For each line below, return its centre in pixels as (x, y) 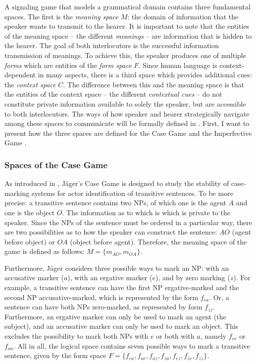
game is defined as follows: (45, 251)
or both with (175, 336)
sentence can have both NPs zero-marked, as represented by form (103, 307)
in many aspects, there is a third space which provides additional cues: (145, 75)
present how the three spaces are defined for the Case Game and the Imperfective (128, 133)
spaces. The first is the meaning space (61, 16)
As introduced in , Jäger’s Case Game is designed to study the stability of (117, 183)
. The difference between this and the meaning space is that (154, 84)
